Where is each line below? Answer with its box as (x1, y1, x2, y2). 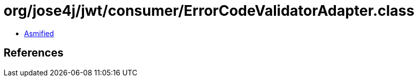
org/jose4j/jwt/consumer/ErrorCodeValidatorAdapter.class (4, 2, 414, 19)
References (4, 46, 64, 60)
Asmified (24, 29, 54, 38)
